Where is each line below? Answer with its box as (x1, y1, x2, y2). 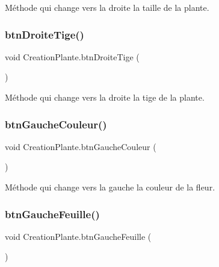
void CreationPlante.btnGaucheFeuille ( (5, 230, 152, 242)
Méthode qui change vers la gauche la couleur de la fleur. (5, 181, 215, 193)
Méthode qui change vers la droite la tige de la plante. (5, 91, 205, 103)
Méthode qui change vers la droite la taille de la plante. (5, 1, 209, 13)
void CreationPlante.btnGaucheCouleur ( (5, 140, 156, 152)
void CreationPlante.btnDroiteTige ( (5, 50, 140, 63)
